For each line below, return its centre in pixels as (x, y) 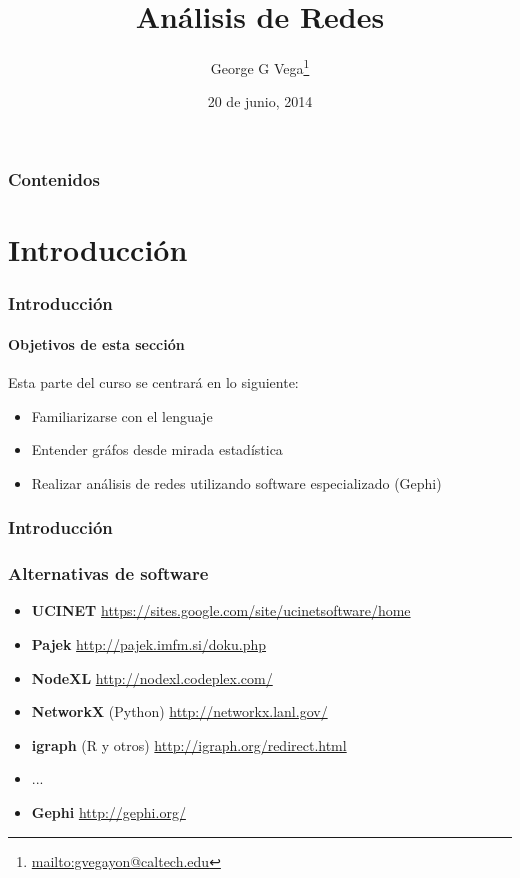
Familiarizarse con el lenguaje (122, 415)
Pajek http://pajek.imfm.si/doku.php (149, 643)
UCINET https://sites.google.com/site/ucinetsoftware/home (221, 610)
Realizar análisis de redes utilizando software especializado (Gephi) (236, 482)
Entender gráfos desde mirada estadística (157, 449)
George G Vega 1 (260, 66)
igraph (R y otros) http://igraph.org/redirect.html (189, 744)
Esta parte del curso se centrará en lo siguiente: (153, 381)
